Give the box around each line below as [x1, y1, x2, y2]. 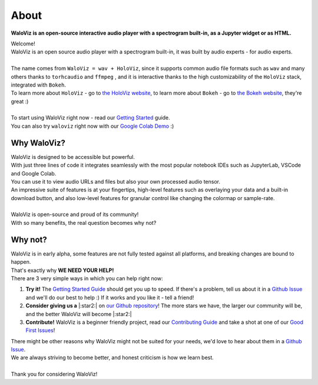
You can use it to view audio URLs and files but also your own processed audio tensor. [11, 178, 221, 185]
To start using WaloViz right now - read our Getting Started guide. [11, 114, 170, 121]
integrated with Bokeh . [11, 81, 66, 88]
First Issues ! [25, 327, 55, 334]
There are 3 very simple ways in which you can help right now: [11, 274, 163, 282]
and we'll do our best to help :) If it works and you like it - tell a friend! [25, 294, 194, 301]
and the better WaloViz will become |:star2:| [25, 310, 132, 317]
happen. [11, 258, 31, 265]
